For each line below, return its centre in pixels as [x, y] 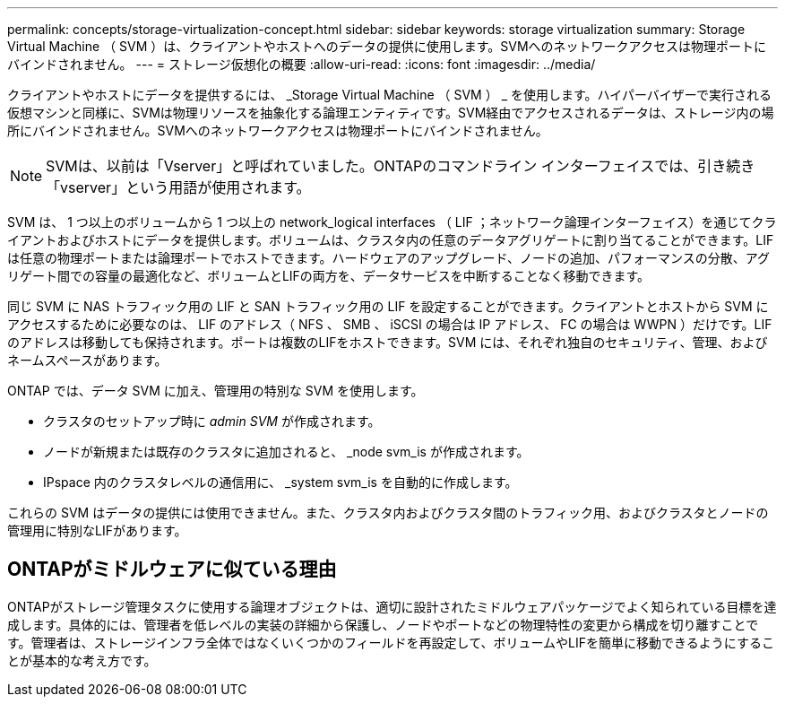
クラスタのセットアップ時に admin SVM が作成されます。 [212, 421]
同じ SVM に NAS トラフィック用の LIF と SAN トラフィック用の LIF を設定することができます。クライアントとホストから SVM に [388, 306]
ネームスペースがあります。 [87, 360]
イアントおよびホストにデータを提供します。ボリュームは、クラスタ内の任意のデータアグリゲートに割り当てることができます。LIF [391, 240]
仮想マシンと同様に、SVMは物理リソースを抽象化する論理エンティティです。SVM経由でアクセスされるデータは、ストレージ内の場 [391, 113]
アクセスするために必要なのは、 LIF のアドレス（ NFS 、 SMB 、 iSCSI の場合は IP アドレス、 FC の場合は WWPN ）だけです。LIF [390, 324]
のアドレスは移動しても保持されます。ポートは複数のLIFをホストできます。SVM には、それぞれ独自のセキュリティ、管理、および [388, 342]
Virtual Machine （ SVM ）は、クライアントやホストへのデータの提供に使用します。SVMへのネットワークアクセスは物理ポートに [387, 46]
